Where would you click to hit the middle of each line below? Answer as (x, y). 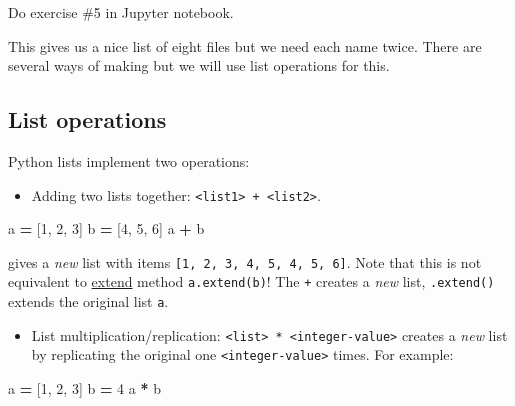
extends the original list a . (88, 301)
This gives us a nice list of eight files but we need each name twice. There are (245, 45)
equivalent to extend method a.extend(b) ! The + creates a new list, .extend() (251, 281)
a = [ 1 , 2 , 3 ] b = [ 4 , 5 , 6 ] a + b (106, 228)
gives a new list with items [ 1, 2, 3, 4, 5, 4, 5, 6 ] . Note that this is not (245, 261)
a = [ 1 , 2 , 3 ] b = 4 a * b (84, 388)
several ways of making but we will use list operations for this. (199, 65)
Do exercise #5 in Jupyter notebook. (121, 12)
